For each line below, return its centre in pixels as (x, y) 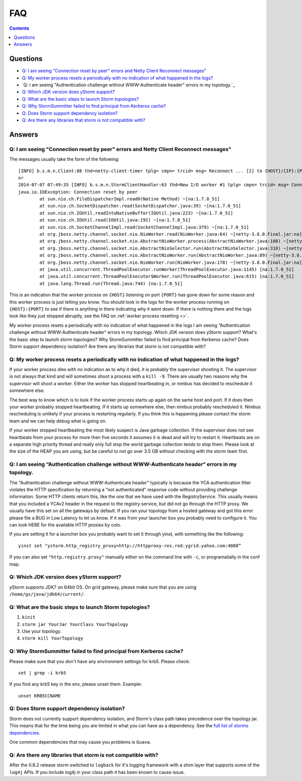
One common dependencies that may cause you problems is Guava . (80, 742)
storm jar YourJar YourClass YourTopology (75, 624)
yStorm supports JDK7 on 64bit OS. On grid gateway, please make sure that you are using (103, 587)
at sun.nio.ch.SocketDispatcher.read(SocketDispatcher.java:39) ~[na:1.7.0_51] (140, 206)
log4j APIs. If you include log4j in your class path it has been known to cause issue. (97, 772)
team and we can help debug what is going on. (58, 421)
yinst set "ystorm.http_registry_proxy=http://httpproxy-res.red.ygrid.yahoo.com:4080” (130, 546)
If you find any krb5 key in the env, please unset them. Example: (76, 684)
